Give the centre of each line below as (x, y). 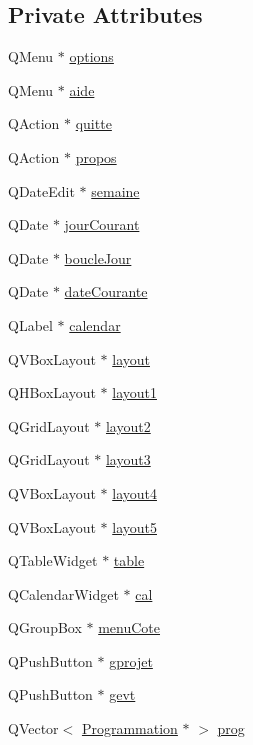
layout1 (134, 392)
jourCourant (102, 224)
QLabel (30, 324)
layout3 (128, 459)
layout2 (128, 425)
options (91, 56)
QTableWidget (53, 560)
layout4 (134, 492)
